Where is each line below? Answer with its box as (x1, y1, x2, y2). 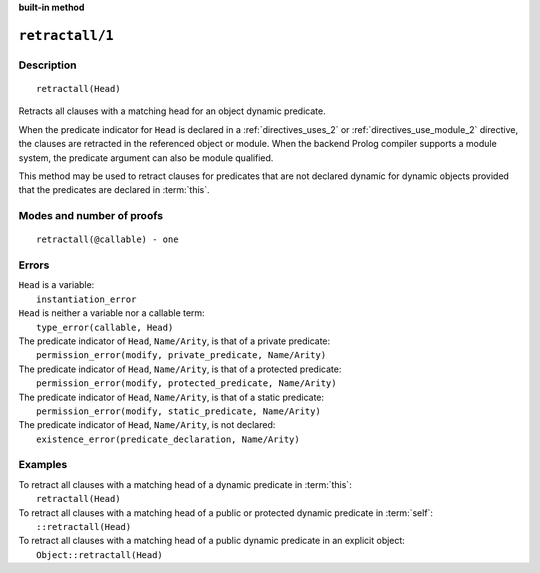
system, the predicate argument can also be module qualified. (18, 151, 274, 164)
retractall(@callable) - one (36, 234, 179, 245)
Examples (18, 458, 68, 472)
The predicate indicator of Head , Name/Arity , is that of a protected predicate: (18, 363, 342, 375)
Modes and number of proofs (18, 209, 164, 223)
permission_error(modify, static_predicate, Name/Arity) (36, 405, 322, 417)
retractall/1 (18, 27, 114, 44)
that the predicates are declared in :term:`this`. (18, 184, 210, 196)
